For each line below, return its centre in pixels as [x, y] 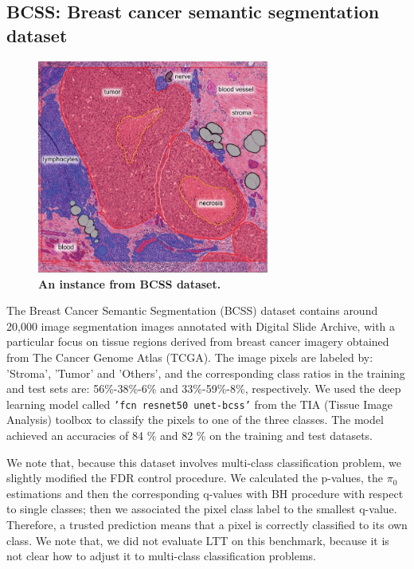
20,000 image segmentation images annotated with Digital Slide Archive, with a [201, 326]
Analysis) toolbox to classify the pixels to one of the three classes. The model [195, 420]
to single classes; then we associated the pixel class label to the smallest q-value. [202, 509]
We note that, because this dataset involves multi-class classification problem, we [204, 462]
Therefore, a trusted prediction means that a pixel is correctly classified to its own [207, 524]
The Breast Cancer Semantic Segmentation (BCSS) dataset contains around [192, 310]
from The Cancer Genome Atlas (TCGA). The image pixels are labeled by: [190, 357]
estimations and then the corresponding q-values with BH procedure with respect [205, 493]
